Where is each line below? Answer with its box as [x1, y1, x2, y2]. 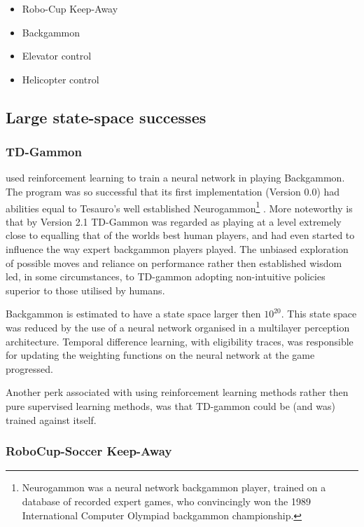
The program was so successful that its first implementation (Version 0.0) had [6, 184, 340, 198]
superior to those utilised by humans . [6, 282, 165, 297]
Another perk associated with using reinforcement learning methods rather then [6, 385, 349, 399]
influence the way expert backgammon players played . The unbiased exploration [6, 242, 349, 256]
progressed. [6, 361, 53, 376]
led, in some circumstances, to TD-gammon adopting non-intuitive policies [6, 269, 325, 284]
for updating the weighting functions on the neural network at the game [6, 348, 315, 362]
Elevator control [22, 48, 92, 63]
